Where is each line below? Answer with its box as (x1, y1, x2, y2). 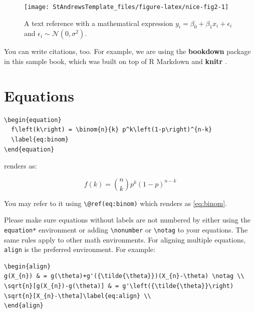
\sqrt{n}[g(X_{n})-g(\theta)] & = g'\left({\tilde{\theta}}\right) (4, 282, 234, 290)
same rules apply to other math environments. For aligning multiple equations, (4, 234, 246, 244)
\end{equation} (4, 145, 55, 153)
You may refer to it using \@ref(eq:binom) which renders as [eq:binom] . (4, 197, 227, 208)
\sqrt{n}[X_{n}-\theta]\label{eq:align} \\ (4, 292, 151, 299)
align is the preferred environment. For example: (4, 244, 155, 254)
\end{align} (4, 302, 44, 309)
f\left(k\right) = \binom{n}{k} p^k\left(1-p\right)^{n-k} (11, 126, 212, 133)
